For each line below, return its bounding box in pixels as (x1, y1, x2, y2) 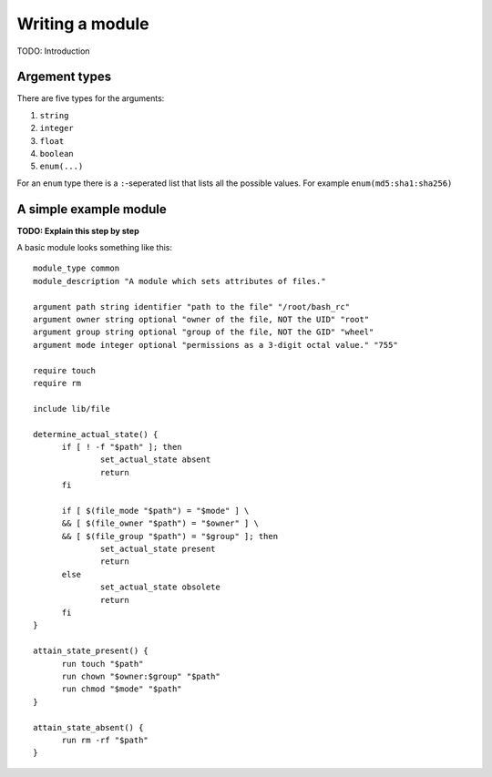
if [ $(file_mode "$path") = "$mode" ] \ (61, 506, 250, 516)
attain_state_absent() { (33, 722, 144, 732)
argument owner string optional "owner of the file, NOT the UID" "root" (33, 314, 370, 325)
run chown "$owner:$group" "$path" (61, 670, 220, 681)
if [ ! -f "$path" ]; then (61, 442, 182, 452)
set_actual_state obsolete (100, 582, 220, 592)
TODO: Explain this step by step (16, 225, 140, 236)
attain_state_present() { (33, 646, 149, 656)
